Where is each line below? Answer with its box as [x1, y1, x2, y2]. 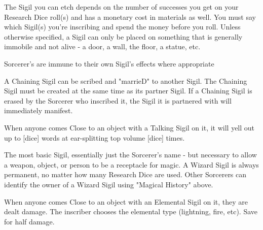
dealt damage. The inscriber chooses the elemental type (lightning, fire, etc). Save [4, 206, 258, 217]
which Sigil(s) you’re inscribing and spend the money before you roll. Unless [4, 21, 241, 32]
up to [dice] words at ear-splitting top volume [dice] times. [4, 132, 185, 143]
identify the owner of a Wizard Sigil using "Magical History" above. [4, 179, 213, 189]
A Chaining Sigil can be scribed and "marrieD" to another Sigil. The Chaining [4, 75, 247, 86]
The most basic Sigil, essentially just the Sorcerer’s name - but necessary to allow [4, 149, 257, 160]
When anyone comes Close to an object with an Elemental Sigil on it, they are [4, 196, 248, 207]
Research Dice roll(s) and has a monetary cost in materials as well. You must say [4, 11, 256, 22]
